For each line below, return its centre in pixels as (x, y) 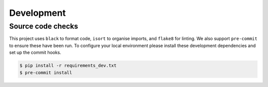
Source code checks (44, 26)
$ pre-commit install (46, 72)
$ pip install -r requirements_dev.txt (68, 66)
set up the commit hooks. (35, 52)
